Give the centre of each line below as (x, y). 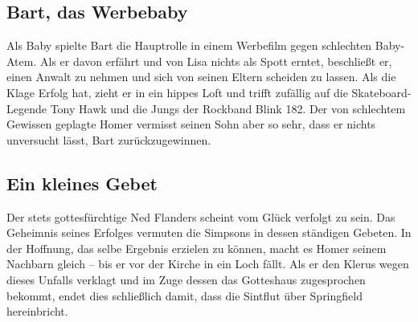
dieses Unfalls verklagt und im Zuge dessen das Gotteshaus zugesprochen (186, 279)
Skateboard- (381, 92)
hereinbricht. (37, 311)
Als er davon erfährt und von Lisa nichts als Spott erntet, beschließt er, (216, 61)
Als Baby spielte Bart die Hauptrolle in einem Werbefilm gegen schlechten (189, 45)
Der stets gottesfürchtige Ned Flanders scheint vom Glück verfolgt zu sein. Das (201, 216)
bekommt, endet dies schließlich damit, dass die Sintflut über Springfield (184, 295)
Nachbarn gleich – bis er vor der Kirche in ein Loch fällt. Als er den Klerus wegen (208, 264)
